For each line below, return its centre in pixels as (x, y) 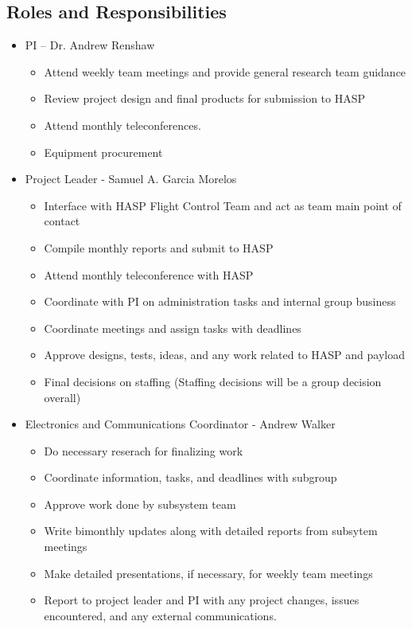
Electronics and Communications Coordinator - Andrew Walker (180, 424)
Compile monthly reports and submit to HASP (159, 247)
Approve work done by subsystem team (140, 504)
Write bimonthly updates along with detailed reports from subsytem (211, 531)
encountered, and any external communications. (160, 615)
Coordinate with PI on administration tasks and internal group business (220, 301)
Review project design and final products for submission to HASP (205, 98)
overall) (62, 397)
